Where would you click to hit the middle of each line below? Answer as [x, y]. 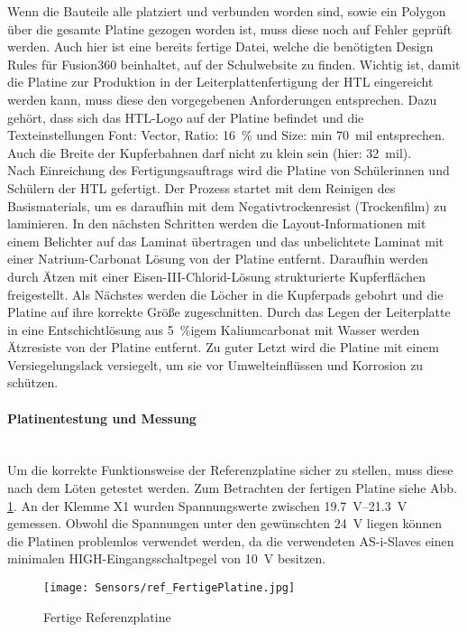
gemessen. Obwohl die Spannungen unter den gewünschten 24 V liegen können [225, 523]
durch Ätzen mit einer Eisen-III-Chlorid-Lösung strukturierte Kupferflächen [217, 276]
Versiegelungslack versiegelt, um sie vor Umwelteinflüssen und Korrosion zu [215, 364]
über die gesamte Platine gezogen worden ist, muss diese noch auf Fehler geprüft [230, 28]
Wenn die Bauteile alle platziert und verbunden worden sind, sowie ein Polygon [227, 11]
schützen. [33, 382]
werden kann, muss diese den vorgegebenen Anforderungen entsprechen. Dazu [222, 99]
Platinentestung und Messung [102, 418]
